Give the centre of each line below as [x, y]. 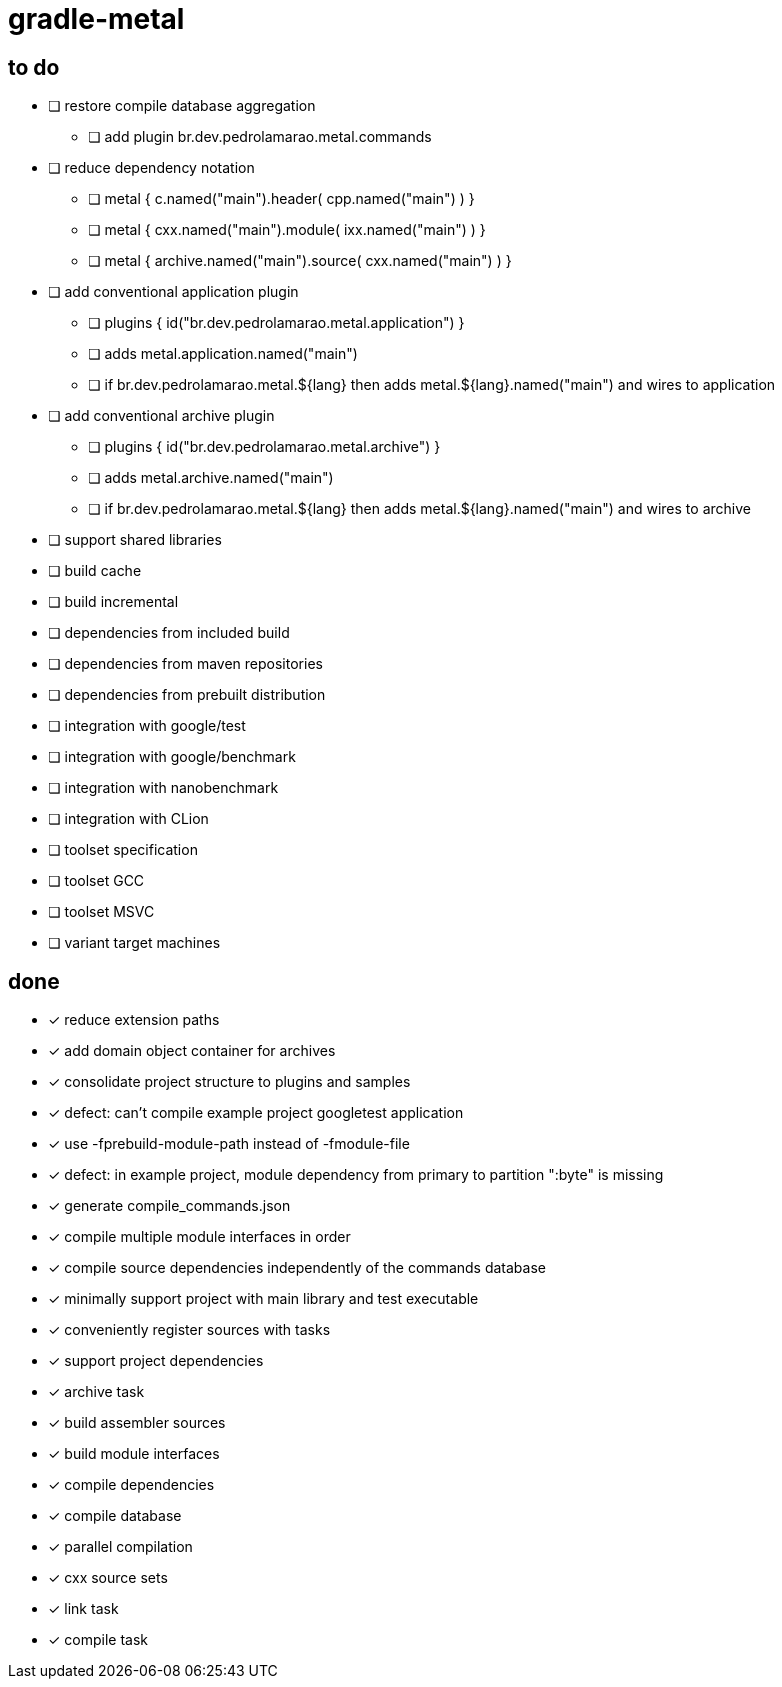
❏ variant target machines [134, 943]
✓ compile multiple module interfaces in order [199, 1237]
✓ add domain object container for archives [192, 1051]
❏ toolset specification [123, 850]
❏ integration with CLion [128, 819]
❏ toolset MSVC [101, 912]
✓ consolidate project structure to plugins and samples [229, 1082]
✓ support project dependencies [156, 1361]
